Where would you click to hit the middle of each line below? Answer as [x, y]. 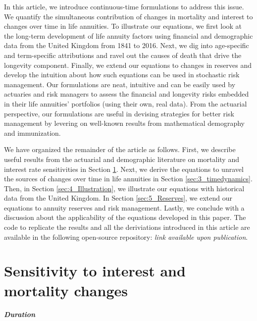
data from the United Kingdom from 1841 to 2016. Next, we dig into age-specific [127, 45]
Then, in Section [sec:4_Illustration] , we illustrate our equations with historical [124, 188]
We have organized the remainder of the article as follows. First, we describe [120, 149]
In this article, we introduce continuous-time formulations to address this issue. [124, 6]
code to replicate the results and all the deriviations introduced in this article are [127, 227]
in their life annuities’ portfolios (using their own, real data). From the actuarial [126, 103]
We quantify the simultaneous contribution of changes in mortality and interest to [128, 16]
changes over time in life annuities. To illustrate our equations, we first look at [123, 26]
